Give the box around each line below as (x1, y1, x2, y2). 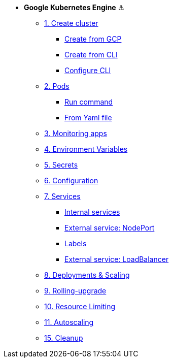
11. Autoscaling (44, 318, 94, 326)
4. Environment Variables (44, 145, 128, 153)
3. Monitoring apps (44, 129, 107, 138)
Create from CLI (64, 50, 118, 59)
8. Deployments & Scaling (44, 271, 130, 279)
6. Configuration (44, 176, 98, 185)
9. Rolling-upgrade (44, 286, 107, 295)
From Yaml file (64, 113, 112, 122)
